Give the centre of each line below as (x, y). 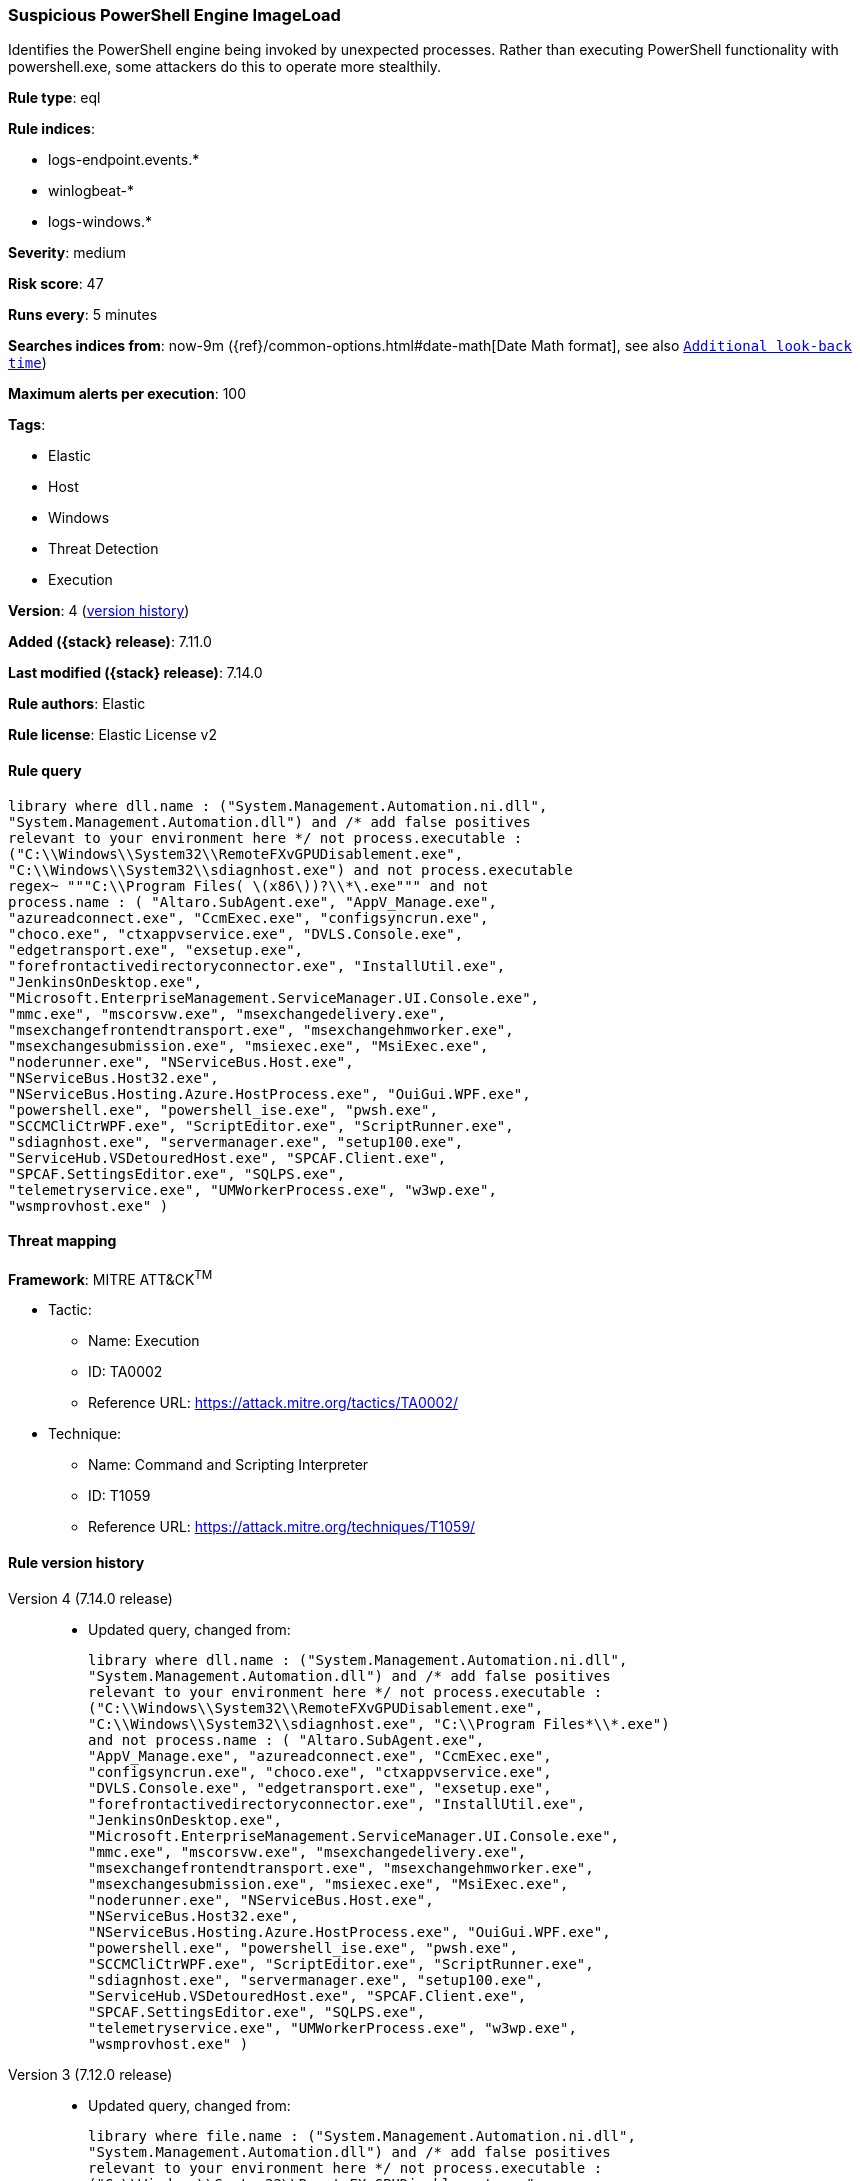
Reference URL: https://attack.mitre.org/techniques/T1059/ (282, 1527)
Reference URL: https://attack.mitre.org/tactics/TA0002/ (273, 1403)
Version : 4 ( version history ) (99, 611)
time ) (27, 363)
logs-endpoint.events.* (124, 160)
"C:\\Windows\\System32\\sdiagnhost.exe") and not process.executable (290, 869)
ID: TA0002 (125, 1372)
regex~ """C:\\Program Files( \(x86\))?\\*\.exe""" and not (248, 885)
